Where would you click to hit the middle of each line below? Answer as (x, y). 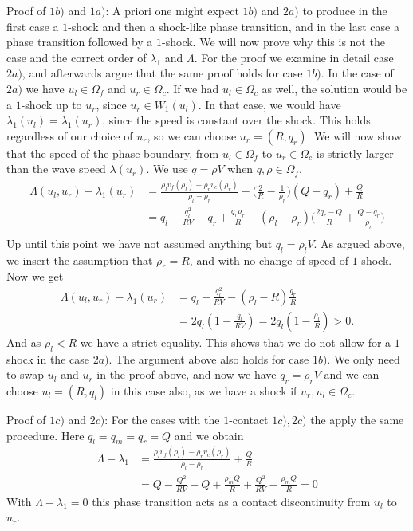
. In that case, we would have (269, 104)
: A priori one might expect (172, 10)
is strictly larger (355, 153)
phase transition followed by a (80, 42)
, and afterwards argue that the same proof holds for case (162, 73)
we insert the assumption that (80, 260)
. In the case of (357, 73)
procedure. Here (45, 435)
